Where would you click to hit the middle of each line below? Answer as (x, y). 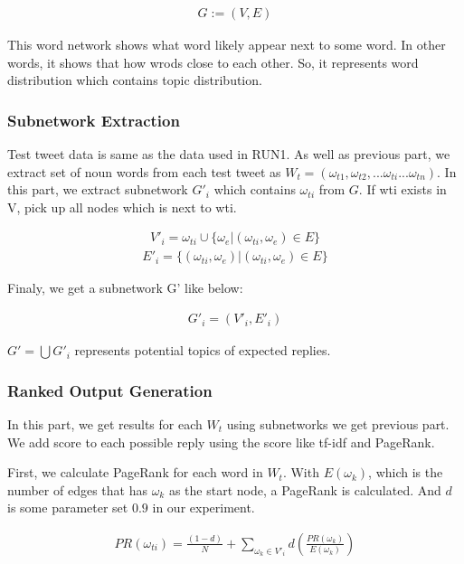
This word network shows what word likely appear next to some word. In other (227, 45)
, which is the (406, 472)
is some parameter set (68, 508)
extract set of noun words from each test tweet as (144, 171)
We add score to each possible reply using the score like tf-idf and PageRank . (221, 442)
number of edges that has (77, 489)
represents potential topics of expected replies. (203, 350)
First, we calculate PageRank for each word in (135, 472)
